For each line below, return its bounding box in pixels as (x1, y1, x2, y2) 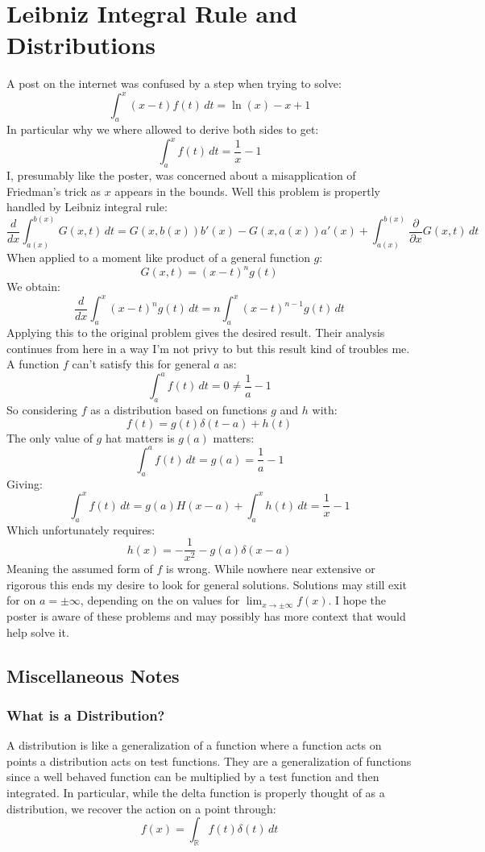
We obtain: (6, 278, 60, 295)
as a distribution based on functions (90, 401, 267, 418)
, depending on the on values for (80, 592, 240, 609)
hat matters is (105, 429, 175, 446)
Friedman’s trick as (6, 182, 102, 199)
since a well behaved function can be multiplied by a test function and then (6, 768, 379, 785)
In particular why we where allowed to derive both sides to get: (6, 121, 319, 138)
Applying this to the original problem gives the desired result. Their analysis (6, 324, 385, 341)
